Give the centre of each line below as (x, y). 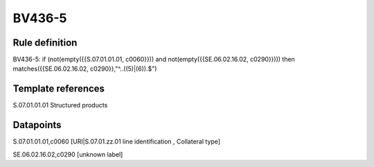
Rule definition (45, 43)
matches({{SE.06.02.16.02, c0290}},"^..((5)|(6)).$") (85, 69)
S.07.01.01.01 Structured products (60, 105)
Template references (59, 89)
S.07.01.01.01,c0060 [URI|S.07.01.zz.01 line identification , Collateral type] (117, 141)
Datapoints (37, 125)
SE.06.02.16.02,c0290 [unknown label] (68, 154)
